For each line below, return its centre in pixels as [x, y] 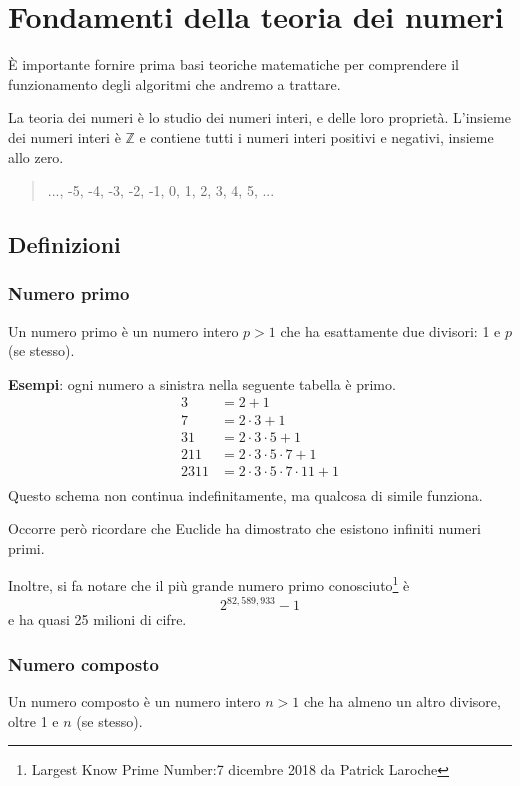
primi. [26, 547]
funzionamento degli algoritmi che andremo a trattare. [174, 83]
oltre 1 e [33, 720]
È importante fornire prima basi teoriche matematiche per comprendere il [233, 64]
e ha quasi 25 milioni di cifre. [97, 619]
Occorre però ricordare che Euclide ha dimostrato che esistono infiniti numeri [244, 528]
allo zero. [36, 156]
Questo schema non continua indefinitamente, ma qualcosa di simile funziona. [245, 494]
